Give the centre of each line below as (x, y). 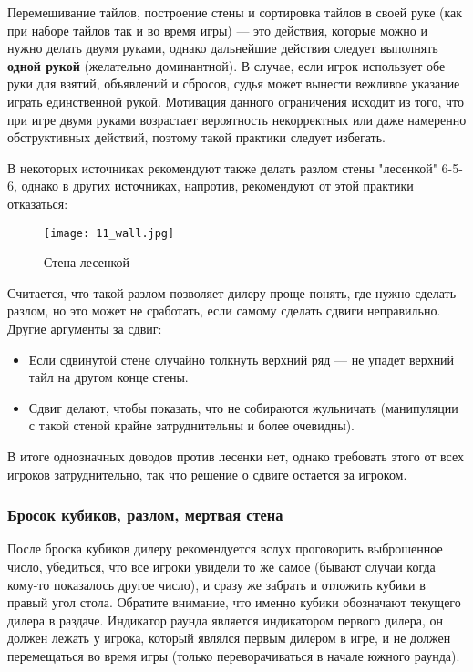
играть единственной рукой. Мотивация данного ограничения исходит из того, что (236, 101)
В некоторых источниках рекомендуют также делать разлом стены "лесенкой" (222, 167)
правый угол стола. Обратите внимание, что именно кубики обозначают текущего (234, 602)
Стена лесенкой (87, 262)
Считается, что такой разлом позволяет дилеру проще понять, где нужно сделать (232, 292)
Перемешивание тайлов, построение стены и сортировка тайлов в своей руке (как (235, 12)
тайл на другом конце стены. (108, 377)
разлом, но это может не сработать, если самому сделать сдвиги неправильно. (224, 310)
